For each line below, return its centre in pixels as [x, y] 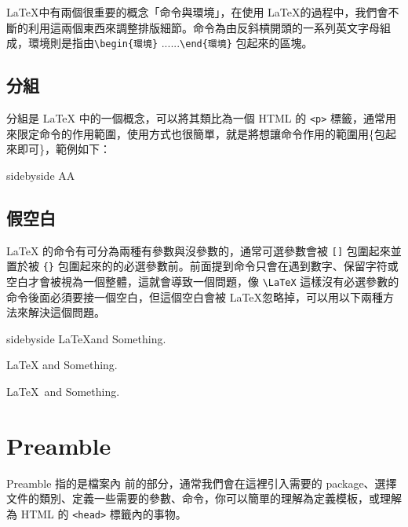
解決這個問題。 [66, 312]
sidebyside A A [41, 175]
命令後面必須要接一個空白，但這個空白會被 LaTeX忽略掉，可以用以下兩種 [195, 296]
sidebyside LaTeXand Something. [86, 338]
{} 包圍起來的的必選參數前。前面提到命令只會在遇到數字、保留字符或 [220, 266]
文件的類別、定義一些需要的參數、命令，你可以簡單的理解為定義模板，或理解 [204, 498]
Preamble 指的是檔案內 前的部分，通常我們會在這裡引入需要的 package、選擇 [202, 483]
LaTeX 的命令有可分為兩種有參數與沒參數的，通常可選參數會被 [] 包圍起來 [199, 250]
